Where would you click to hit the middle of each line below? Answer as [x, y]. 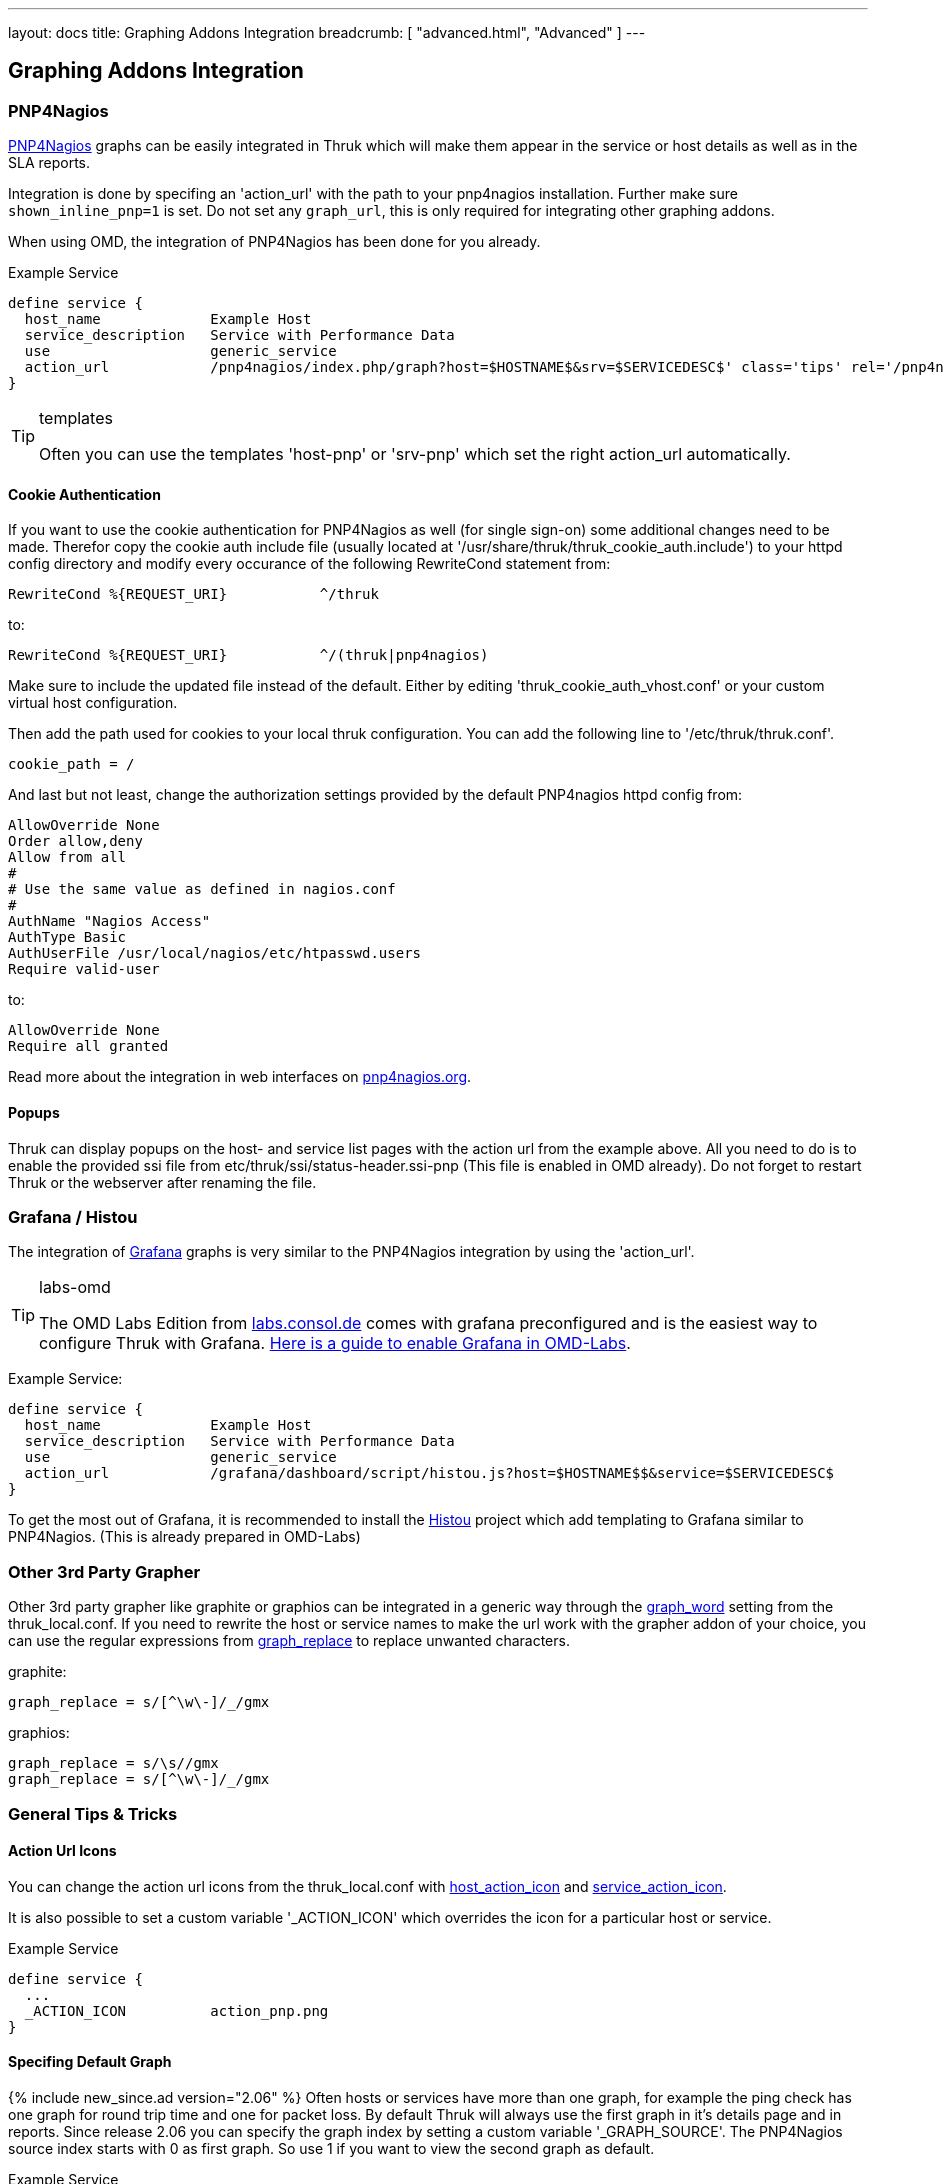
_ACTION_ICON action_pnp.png [176, 2010]
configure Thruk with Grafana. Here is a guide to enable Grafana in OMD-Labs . [335, 1343]
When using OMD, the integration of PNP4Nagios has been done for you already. [274, 242]
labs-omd [75, 1287]
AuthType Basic [67, 937]
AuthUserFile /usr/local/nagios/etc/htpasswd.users [215, 953]
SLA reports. [49, 163]
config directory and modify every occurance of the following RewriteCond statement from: [309, 564]
